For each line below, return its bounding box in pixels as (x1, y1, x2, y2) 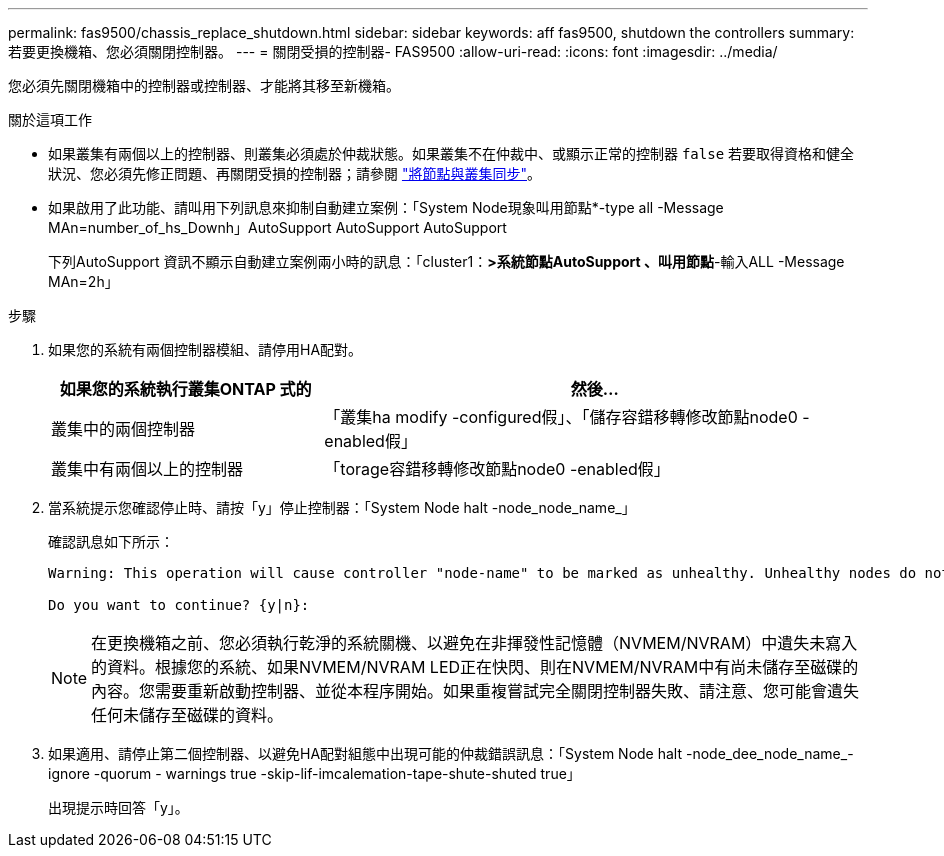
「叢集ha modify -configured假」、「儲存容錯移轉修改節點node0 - (324, 407, 810, 427)
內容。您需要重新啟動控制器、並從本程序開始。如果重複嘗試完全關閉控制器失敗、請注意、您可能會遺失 (91, 681, 860, 701)
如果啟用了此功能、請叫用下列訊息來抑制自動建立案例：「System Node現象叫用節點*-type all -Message (48, 199, 724, 216)
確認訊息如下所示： (48, 533, 174, 550)
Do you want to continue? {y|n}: (48, 597, 310, 613)
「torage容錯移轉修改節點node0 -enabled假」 (324, 459, 670, 479)
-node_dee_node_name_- (685, 745, 854, 762)
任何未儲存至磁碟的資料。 (91, 705, 284, 725)
